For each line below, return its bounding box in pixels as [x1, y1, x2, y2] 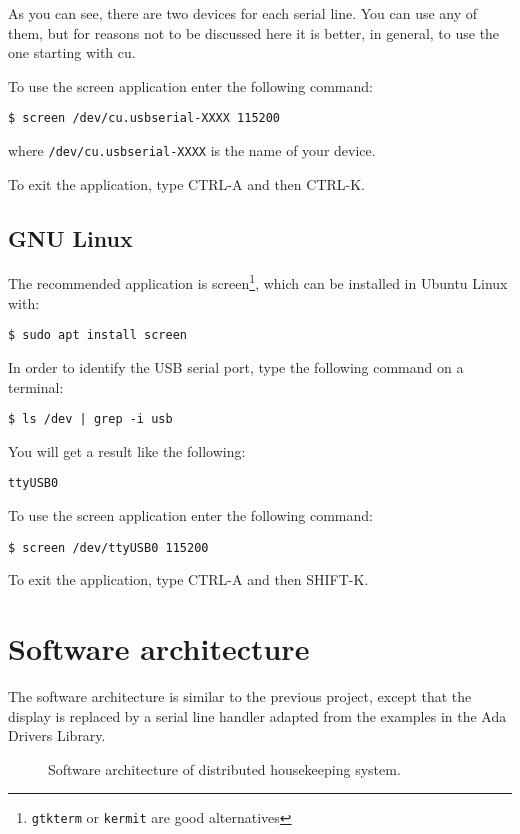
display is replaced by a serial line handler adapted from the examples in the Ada [8, 705, 507, 726]
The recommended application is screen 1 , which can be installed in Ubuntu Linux [8, 270, 508, 294]
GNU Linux [8, 222, 133, 253]
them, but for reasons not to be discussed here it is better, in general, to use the [8, 22, 500, 43]
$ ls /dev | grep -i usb [8, 412, 173, 427]
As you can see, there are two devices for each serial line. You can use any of [8, 3, 478, 23]
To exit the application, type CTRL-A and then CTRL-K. [8, 173, 365, 194]
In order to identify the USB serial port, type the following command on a [8, 356, 464, 377]
